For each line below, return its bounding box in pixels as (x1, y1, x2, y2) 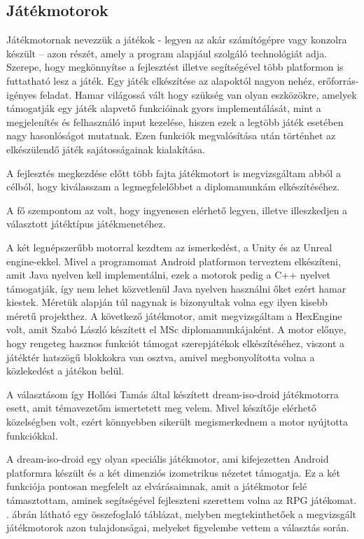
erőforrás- (318, 73, 359, 87)
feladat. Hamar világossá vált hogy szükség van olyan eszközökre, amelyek (39, 87, 357, 101)
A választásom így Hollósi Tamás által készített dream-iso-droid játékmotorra (6, 386, 339, 401)
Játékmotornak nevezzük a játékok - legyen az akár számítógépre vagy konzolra (6, 32, 347, 47)
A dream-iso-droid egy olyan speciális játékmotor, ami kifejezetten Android (6, 451, 329, 466)
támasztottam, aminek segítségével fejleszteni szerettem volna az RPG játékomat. (6, 493, 357, 507)
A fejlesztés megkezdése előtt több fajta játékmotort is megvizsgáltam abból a (6, 165, 341, 180)
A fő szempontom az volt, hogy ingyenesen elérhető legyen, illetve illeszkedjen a (6, 202, 348, 217)
